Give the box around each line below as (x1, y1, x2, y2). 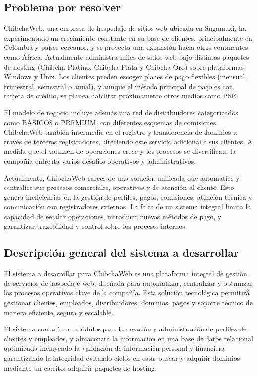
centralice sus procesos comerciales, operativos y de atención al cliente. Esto (4, 182, 234, 192)
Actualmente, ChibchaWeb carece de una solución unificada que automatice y (4, 172, 240, 183)
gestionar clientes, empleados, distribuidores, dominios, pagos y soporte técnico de (4, 297, 253, 308)
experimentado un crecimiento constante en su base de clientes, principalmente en (4, 32, 252, 43)
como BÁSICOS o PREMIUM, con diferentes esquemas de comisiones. (4, 117, 218, 127)
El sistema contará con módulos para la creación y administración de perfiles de (4, 324, 247, 334)
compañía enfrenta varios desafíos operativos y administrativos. (4, 155, 196, 166)
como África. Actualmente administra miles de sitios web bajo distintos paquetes (4, 51, 249, 62)
